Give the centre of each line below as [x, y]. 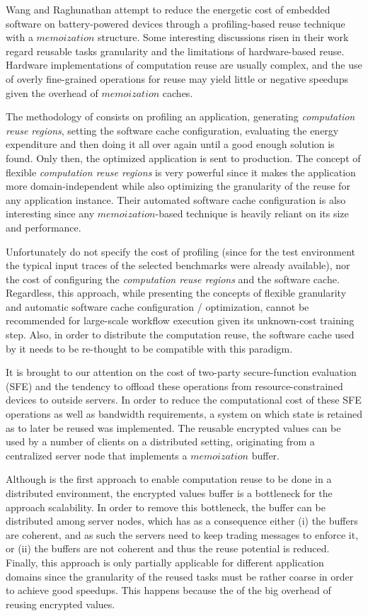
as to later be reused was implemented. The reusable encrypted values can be [173, 427]
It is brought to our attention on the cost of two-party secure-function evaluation [181, 372]
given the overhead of [52, 92]
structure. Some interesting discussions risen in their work [223, 37]
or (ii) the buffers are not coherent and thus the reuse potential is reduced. [168, 548]
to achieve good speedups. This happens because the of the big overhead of [168, 590]
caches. [178, 92]
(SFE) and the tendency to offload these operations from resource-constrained [174, 386]
